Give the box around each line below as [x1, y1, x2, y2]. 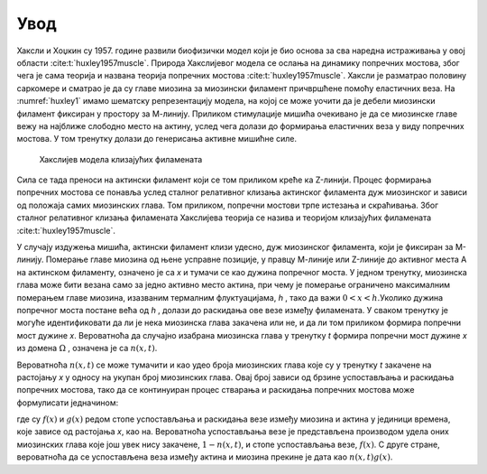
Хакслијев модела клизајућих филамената [39, 153, 203, 164]
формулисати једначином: [16, 397, 119, 408]
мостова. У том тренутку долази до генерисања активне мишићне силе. [16, 134, 298, 144]
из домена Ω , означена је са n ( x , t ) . [16, 343, 158, 354]
